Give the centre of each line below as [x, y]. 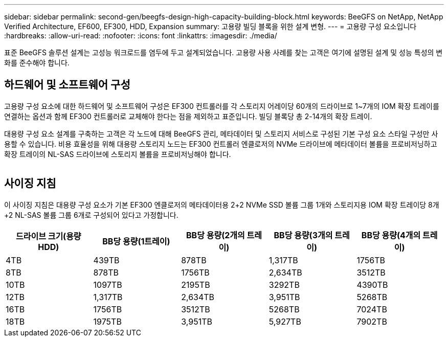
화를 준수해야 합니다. [37, 63]
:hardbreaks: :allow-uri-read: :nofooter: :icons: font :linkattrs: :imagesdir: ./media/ [141, 36]
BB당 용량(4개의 [391, 235]
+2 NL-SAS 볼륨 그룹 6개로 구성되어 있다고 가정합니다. [91, 215]
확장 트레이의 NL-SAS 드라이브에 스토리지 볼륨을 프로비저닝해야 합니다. [118, 154]
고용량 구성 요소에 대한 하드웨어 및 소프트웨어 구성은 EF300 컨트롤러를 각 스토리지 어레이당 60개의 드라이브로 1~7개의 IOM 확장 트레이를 [222, 106]
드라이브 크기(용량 [49, 236]
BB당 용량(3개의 [303, 235]
